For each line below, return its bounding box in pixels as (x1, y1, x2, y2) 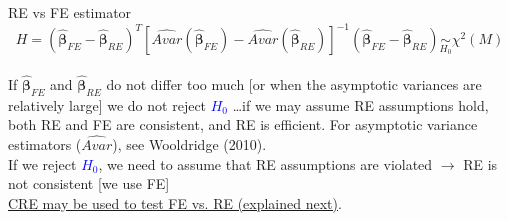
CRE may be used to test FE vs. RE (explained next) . (8, 192, 342, 213)
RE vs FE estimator (8, 2, 132, 22)
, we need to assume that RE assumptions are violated (98, 153, 433, 174)
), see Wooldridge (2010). (112, 134, 267, 155)
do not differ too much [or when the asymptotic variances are (106, 73, 482, 94)
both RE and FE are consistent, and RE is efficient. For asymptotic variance (8, 114, 478, 135)
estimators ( (8, 134, 82, 155)
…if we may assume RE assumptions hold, (232, 94, 489, 115)
